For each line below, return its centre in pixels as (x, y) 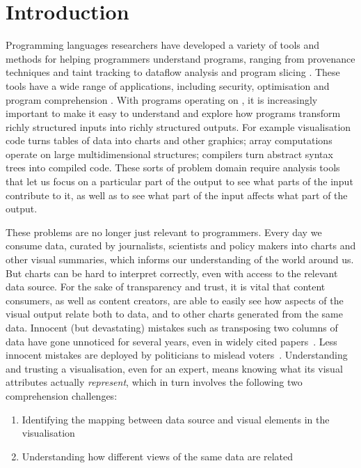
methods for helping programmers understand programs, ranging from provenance (180, 58)
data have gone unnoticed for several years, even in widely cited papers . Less (171, 341)
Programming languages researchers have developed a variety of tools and (163, 45)
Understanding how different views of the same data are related (158, 456)
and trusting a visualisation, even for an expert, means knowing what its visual (174, 368)
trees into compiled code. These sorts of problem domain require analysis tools (173, 167)
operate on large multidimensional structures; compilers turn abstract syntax (169, 154)
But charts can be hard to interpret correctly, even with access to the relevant (172, 273)
